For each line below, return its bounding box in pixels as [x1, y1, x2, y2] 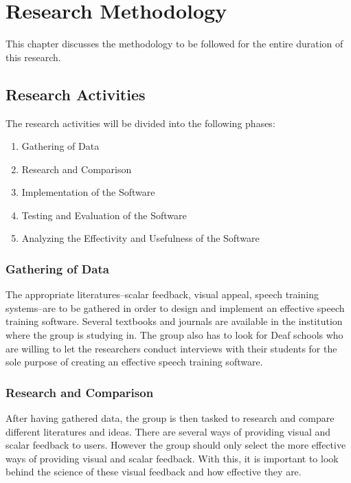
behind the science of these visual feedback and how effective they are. [5, 464, 302, 479]
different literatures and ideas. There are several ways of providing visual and [5, 424, 331, 438]
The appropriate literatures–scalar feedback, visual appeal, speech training [5, 287, 319, 302]
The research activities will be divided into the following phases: [5, 115, 275, 130]
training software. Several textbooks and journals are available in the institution [5, 314, 343, 328]
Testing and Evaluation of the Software [21, 207, 187, 222]
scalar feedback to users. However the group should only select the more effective [5, 438, 346, 452]
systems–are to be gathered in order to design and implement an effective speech [5, 300, 345, 315]
